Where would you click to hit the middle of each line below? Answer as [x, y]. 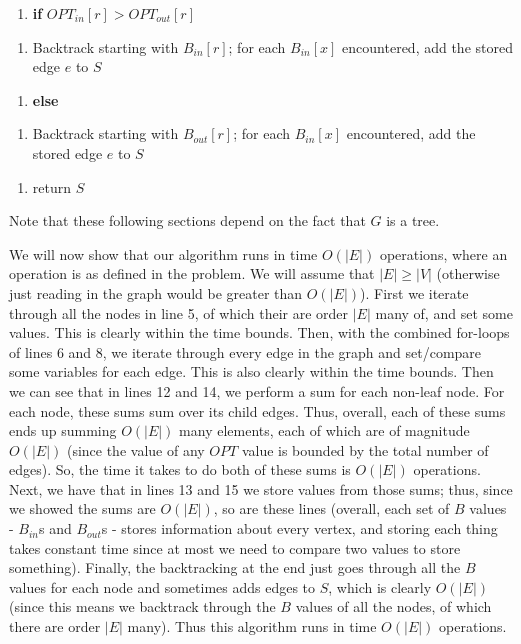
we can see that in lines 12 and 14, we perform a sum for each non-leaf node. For [257, 390]
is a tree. [413, 220]
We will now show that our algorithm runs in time [163, 253]
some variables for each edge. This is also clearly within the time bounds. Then [251, 371]
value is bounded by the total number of [365, 449]
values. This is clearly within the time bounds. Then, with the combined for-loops [259, 332]
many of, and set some [444, 312]
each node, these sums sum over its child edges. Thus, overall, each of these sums [257, 410]
